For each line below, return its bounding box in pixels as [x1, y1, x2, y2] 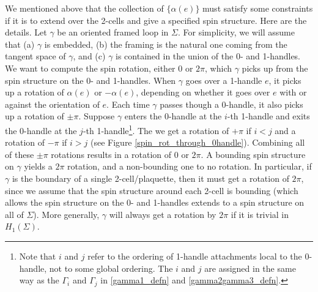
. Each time [106, 97, 150, 110]
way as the [19, 274, 59, 286]
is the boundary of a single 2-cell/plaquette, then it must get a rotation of [12, 171, 289, 184]
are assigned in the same [204, 261, 296, 274]
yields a [24, 160, 53, 173]
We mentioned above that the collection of [5, 2, 164, 14]
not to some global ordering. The [49, 261, 173, 274]
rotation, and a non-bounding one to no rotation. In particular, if [67, 160, 312, 173]
